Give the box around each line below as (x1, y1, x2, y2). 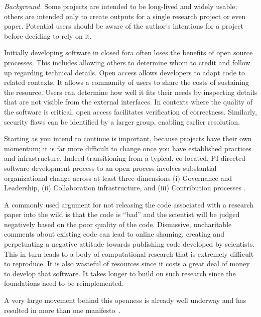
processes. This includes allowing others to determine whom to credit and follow (4, 57, 250, 67)
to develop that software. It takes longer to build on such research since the (4, 268, 236, 278)
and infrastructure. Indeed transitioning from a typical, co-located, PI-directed (4, 153, 245, 163)
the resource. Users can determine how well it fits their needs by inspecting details (4, 86, 257, 97)
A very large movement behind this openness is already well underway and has (4, 295, 246, 305)
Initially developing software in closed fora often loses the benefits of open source (4, 47, 253, 58)
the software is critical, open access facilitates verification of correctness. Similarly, (4, 106, 257, 117)
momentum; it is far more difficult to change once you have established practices (4, 143, 251, 153)
